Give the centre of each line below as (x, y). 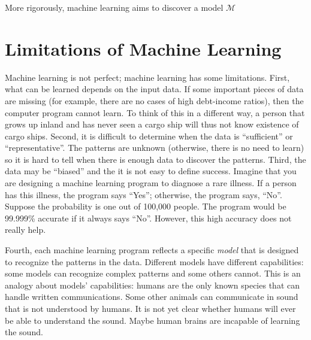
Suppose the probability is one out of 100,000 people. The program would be (146, 206)
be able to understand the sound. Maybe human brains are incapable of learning (153, 320)
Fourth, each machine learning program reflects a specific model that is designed (152, 250)
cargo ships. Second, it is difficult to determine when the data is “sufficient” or (149, 136)
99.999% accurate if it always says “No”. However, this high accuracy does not (148, 218)
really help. (25, 230)
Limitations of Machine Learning (143, 48)
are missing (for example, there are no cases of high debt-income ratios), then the (154, 100)
